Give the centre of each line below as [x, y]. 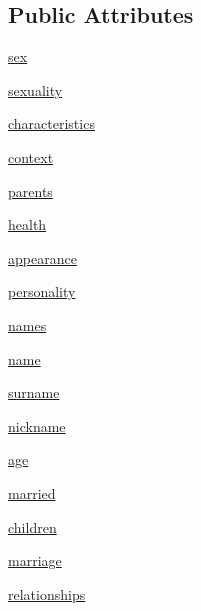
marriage [35, 560]
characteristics [51, 123]
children [32, 526]
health [27, 224]
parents [30, 190]
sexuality [35, 89]
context [31, 156]
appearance [42, 257]
